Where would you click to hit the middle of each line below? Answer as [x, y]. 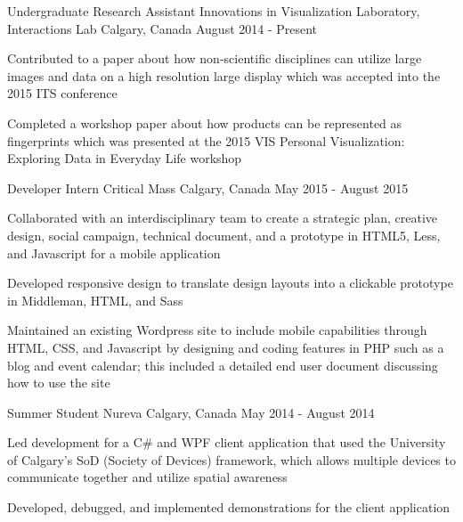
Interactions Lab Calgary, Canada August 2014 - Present [162, 28]
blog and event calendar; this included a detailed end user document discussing [223, 365]
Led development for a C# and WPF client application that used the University [227, 442]
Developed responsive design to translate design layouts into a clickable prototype [230, 283]
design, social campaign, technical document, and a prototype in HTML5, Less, [224, 235]
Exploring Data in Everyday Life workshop [125, 158]
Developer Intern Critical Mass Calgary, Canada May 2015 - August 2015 [208, 188]
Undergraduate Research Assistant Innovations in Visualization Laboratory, [214, 11]
